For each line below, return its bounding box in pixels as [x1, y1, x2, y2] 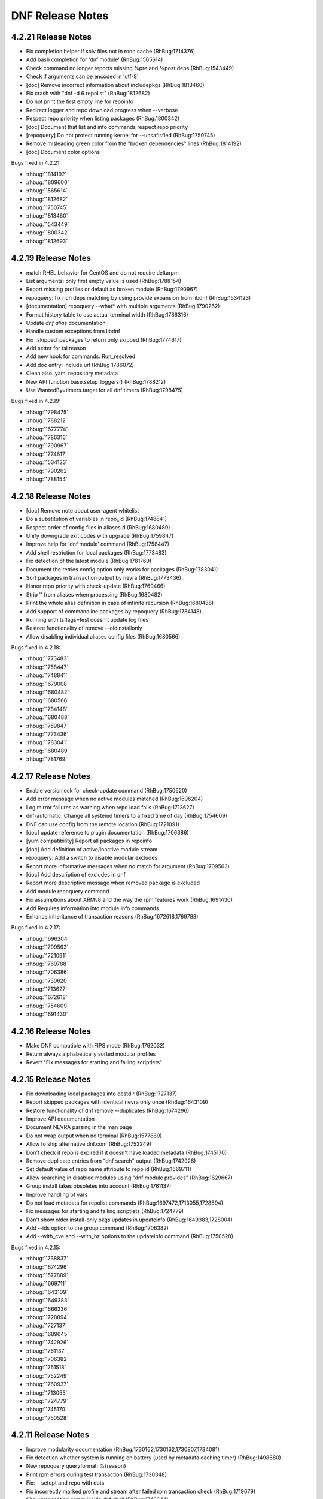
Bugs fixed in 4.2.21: [11, 159, 61, 167]
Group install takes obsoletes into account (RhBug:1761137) [26, 1182, 172, 1190]
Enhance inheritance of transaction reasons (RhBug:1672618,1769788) [26, 913, 199, 920]
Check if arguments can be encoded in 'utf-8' [26, 73, 139, 80]
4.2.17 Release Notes [11, 771, 91, 781]
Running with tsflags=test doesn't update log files [26, 616, 149, 623]
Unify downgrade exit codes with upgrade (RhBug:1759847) [26, 532, 174, 540]
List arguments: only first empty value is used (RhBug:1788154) [26, 277, 182, 284]
